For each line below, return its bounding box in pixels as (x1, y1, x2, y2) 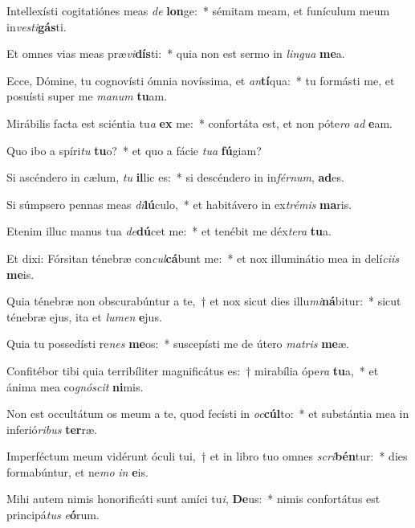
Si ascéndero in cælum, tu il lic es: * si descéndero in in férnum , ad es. (6, 169, 344, 186)
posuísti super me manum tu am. (6, 88, 168, 104)
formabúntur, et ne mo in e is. (6, 463, 149, 480)
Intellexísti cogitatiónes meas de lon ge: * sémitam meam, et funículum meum (6, 2, 390, 18)
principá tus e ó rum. (6, 506, 100, 523)
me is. (6, 265, 35, 282)
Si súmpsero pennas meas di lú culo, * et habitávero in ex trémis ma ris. (6, 195, 352, 212)
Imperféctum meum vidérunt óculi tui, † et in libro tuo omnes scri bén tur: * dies (6, 448, 408, 465)
